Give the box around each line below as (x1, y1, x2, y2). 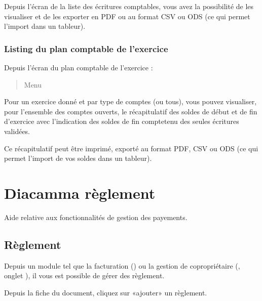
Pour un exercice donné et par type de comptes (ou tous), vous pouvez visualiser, (4, 96, 257, 107)
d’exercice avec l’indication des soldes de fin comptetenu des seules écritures (4, 116, 239, 126)
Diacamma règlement (4, 182, 156, 203)
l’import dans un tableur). (4, 21, 86, 31)
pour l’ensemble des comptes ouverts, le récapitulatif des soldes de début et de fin (4, 106, 257, 116)
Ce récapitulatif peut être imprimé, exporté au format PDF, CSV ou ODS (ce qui (4, 143, 258, 153)
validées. (4, 125, 30, 136)
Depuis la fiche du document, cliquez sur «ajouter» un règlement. (4, 287, 207, 297)
